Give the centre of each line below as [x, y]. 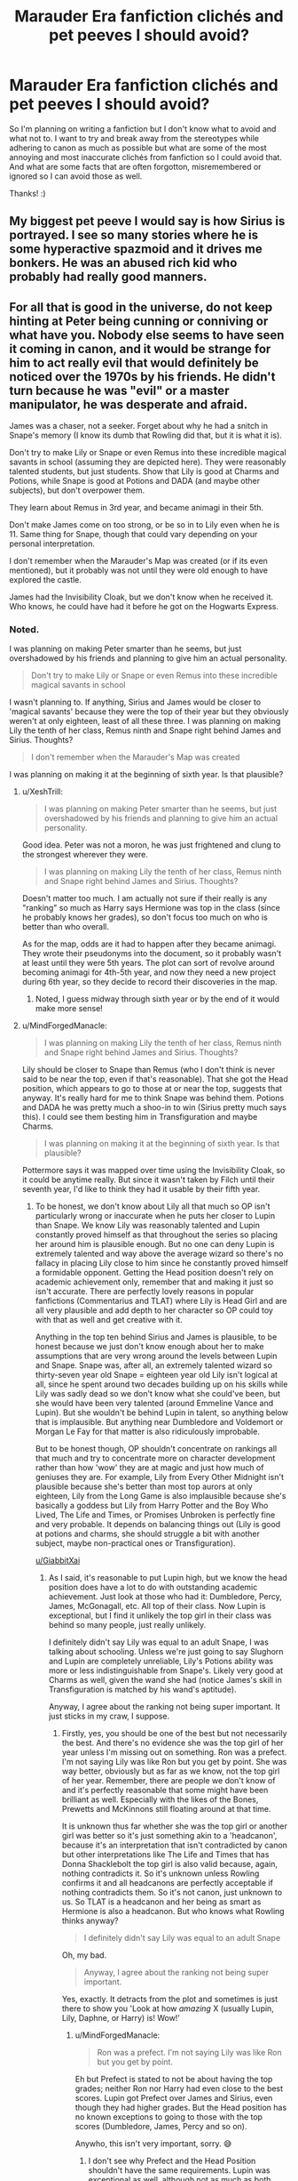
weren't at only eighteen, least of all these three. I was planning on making [145, 721]
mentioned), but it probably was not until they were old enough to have [139, 570]
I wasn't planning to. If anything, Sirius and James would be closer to [135, 702]
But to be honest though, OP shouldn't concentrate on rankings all [156, 1449]
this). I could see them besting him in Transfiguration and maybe [140, 1117]
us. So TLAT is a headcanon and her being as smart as [161, 1902]
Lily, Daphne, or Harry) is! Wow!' [121, 2018]
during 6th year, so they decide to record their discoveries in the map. [149, 982]
